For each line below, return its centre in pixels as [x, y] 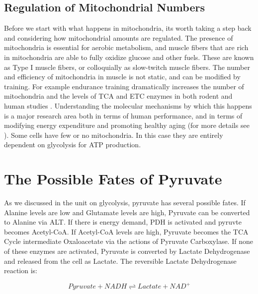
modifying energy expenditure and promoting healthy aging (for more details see [127, 125]
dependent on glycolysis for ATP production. [73, 145]
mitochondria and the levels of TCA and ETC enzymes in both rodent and [118, 96]
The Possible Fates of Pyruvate [113, 179]
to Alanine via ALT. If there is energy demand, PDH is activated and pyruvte [123, 222]
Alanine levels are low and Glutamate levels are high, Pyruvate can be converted [127, 212]
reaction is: [21, 270]
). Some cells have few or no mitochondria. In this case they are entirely [114, 135]
